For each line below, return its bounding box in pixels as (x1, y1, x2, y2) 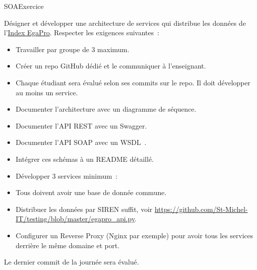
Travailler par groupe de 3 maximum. (15, 44, 129, 54)
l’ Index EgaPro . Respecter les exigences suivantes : (4, 27, 159, 38)
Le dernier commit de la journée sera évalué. (4, 257, 139, 267)
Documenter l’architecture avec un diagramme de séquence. (15, 104, 196, 114)
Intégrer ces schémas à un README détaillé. (15, 153, 154, 164)
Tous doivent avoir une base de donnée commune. (15, 187, 167, 198)
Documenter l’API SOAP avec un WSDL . (15, 137, 146, 147)
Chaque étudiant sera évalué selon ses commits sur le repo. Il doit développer (15, 77, 251, 87)
